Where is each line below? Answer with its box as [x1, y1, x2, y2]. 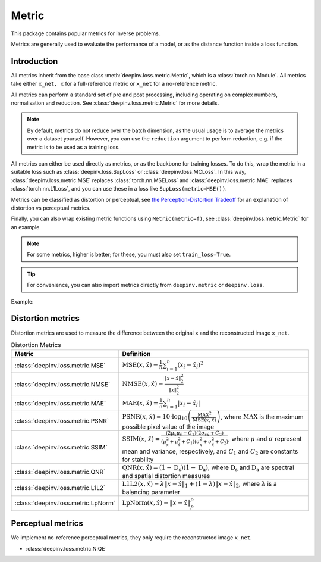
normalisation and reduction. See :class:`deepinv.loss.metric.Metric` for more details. [11, 99, 219, 107]
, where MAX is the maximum [220, 413, 304, 421]
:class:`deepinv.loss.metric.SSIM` [14, 443, 108, 451]
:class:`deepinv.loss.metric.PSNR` [14, 417, 109, 425]
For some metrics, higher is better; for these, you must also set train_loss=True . [27, 251, 231, 258]
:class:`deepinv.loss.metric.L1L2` [14, 484, 106, 492]
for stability [122, 455, 154, 464]
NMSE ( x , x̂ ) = [122, 380, 163, 388]
